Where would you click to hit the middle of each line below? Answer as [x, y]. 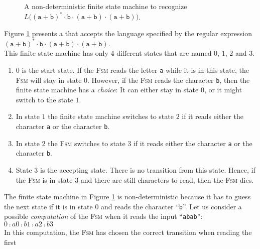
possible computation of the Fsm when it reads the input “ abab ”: [103, 216]
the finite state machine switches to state [111, 116]
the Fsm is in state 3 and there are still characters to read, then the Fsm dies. [135, 179]
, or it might [223, 90]
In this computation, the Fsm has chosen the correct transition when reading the [128, 232]
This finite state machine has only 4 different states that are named [108, 53]
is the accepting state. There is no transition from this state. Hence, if [148, 170]
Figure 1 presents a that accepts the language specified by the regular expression [128, 33]
